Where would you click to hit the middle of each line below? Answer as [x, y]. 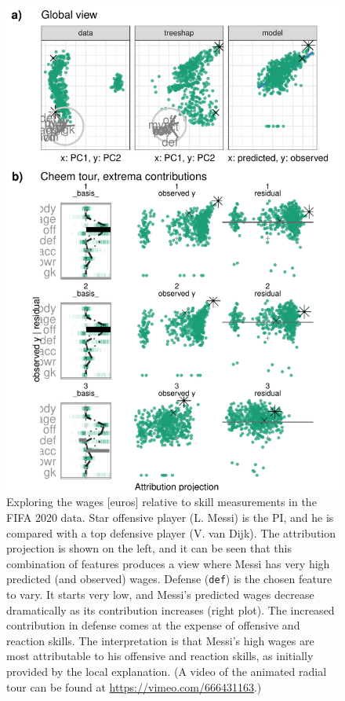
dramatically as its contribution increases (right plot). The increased [171, 609]
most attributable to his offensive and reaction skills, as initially [160, 656]
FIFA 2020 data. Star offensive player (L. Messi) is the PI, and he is [170, 517]
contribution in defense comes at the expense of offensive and [153, 625]
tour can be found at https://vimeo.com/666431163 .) [134, 686]
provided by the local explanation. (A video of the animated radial [167, 671]
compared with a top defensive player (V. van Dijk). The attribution [171, 532]
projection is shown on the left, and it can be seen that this [149, 548]
